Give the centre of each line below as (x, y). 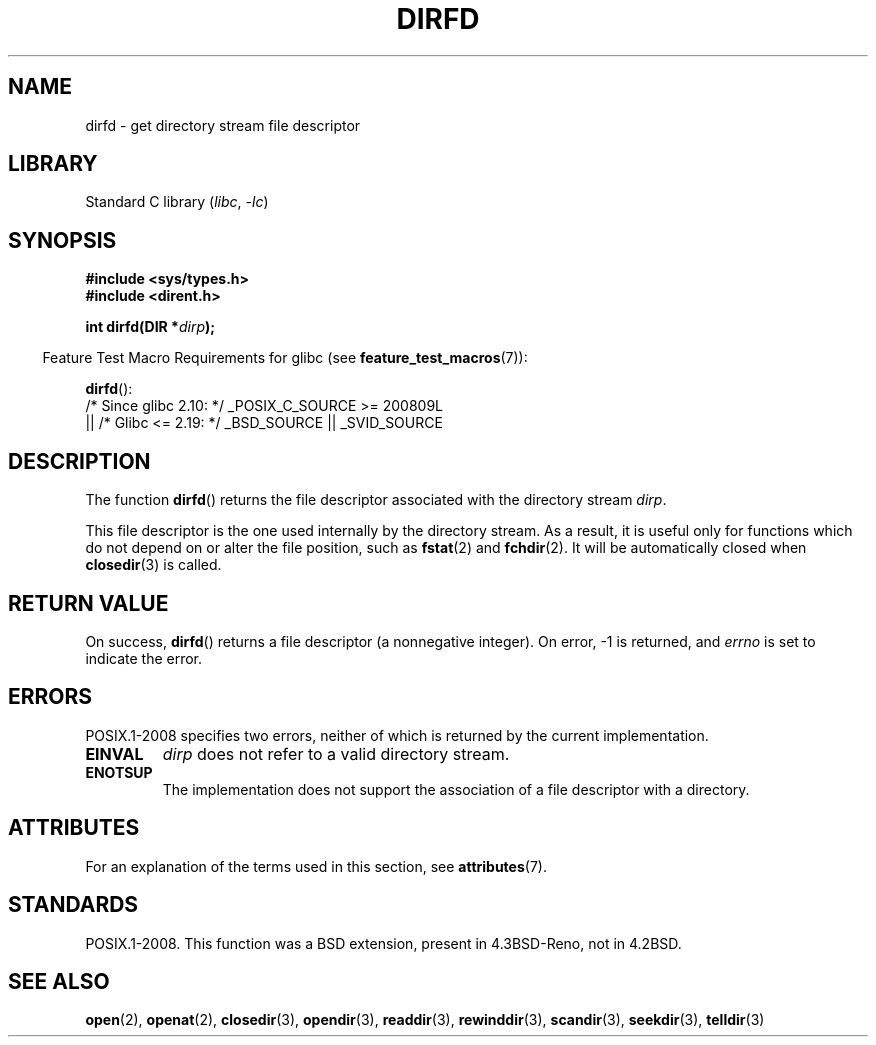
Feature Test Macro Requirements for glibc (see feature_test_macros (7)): (285, 358)
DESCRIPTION (79, 461)
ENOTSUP (119, 772)
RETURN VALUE (88, 603)
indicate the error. (144, 658)
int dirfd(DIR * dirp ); (150, 327)
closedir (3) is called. (153, 565)
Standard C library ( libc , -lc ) (177, 202)
